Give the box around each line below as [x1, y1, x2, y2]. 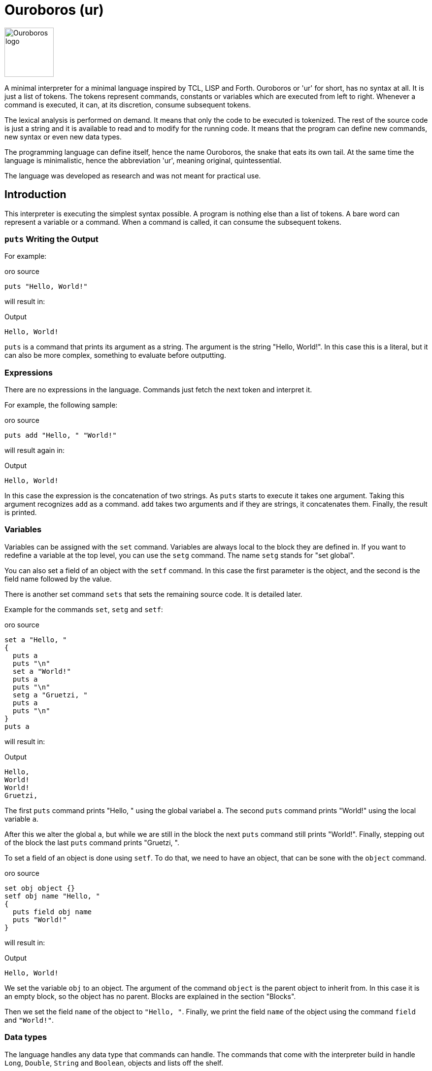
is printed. [4, 508, 37, 517]
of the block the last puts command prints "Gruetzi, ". [4, 838, 179, 847]
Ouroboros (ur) [4, 1, 104, 18]
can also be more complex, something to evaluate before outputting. [4, 351, 226, 360]
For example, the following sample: [4, 401, 118, 410]
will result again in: [4, 446, 65, 455]
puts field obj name [12, 907, 92, 916]
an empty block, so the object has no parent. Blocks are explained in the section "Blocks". [4, 992, 296, 1001]
